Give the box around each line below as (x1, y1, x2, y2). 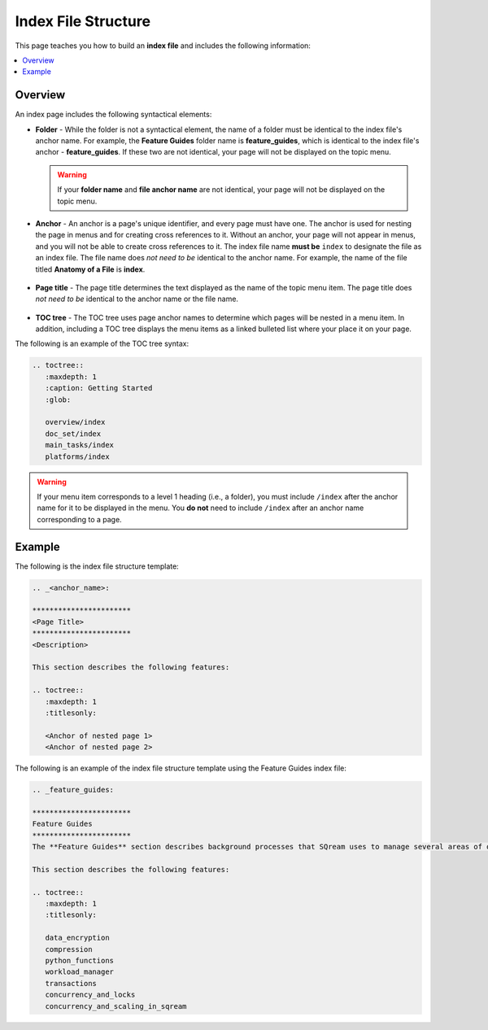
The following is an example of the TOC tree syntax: (15, 338, 190, 349)
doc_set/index (45, 429, 102, 439)
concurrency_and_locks (45, 990, 136, 1000)
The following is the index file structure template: (15, 561, 179, 571)
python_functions (45, 956, 114, 965)
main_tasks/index (45, 440, 114, 450)
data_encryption (45, 933, 110, 943)
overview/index (45, 417, 106, 427)
